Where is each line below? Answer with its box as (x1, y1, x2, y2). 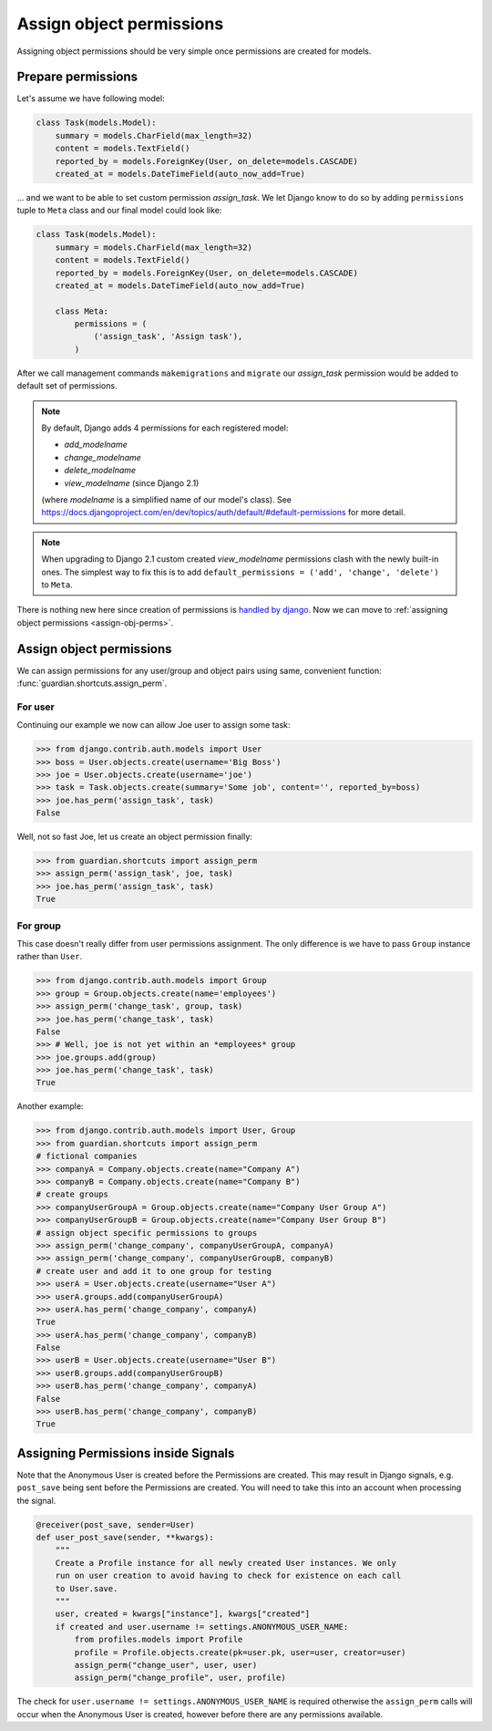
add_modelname (64, 439, 128, 451)
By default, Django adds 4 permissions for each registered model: (41, 422, 289, 433)
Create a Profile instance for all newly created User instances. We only (55, 1558, 396, 1568)
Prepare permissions (16, 69, 138, 85)
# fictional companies (36, 1151, 138, 1162)
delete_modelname (64, 465, 137, 476)
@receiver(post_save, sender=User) (36, 1519, 195, 1529)
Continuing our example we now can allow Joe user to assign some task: (16, 720, 291, 731)
